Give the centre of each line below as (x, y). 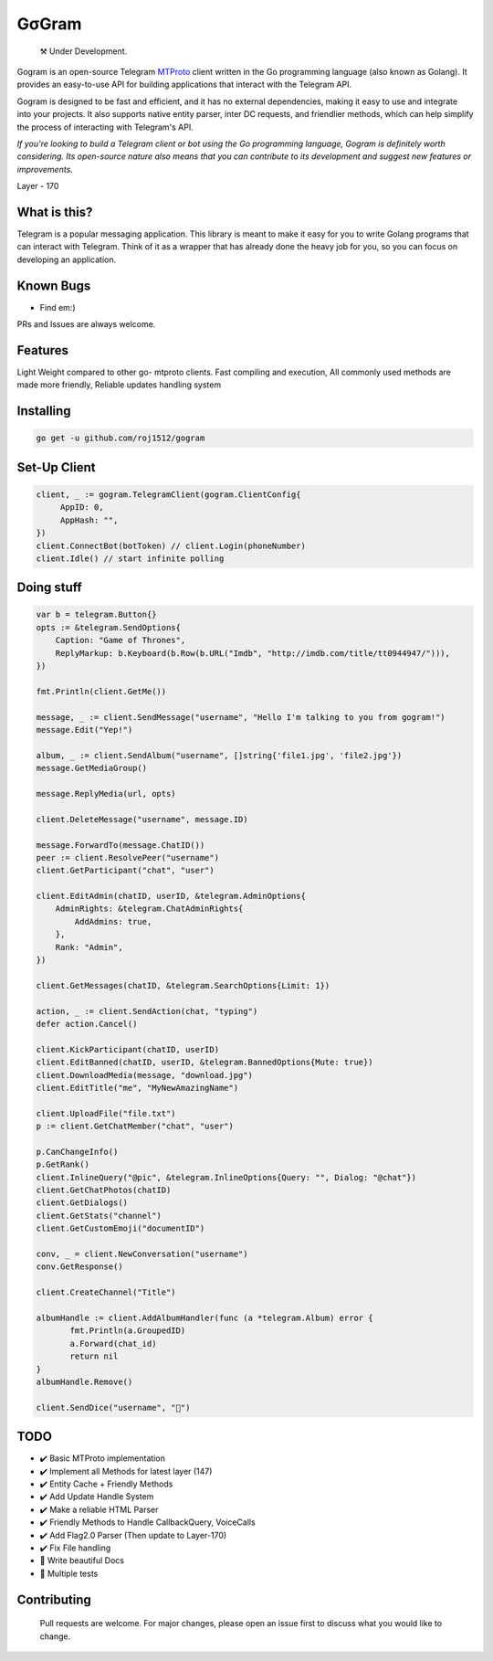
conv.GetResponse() (79, 1267)
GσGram (49, 24)
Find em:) (58, 307)
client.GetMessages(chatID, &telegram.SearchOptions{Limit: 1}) (183, 985)
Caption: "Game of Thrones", (121, 640)
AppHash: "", (89, 520)
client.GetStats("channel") (99, 1216)
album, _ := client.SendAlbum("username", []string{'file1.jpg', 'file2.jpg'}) (219, 755)
